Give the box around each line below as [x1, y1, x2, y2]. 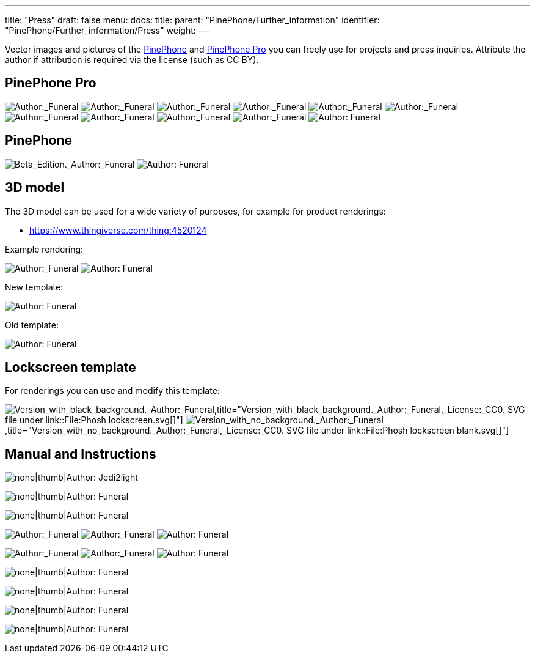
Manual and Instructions [5, 446, 156, 462]
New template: [5, 281, 64, 292]
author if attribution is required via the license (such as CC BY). [5, 54, 259, 65]
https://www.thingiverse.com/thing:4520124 [29, 224, 207, 235]
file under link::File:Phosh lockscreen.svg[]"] [5, 415, 183, 426]
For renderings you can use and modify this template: [5, 385, 220, 396]
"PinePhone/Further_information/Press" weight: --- [5, 25, 211, 35]
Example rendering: [5, 243, 84, 254]
